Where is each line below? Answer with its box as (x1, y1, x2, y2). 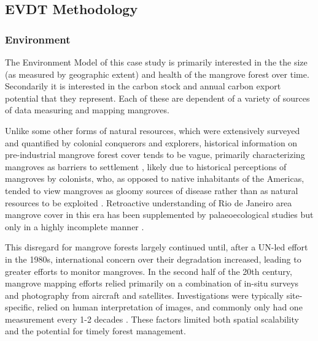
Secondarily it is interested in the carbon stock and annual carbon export (5, 80, 281, 92)
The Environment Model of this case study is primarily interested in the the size (5, 56, 308, 68)
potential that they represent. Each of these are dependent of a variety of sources (5, 91, 310, 104)
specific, (5, 301, 34, 313)
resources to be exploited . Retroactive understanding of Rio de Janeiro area (5, 196, 292, 209)
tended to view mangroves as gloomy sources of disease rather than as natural (5, 184, 298, 197)
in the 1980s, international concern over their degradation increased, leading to (5, 252, 301, 265)
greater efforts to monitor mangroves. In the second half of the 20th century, (5, 264, 292, 277)
